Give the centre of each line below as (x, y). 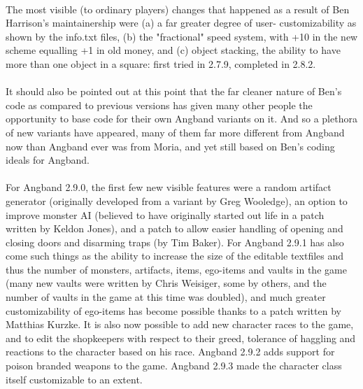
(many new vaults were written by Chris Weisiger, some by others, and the (166, 283)
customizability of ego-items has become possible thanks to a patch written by (173, 310)
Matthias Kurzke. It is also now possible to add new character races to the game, (180, 324)
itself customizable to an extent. (74, 379)
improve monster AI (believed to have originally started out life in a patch (165, 214)
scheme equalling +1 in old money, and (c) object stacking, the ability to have (173, 50)
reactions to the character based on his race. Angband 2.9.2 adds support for (170, 352)
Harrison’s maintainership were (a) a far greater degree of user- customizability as (181, 23)
